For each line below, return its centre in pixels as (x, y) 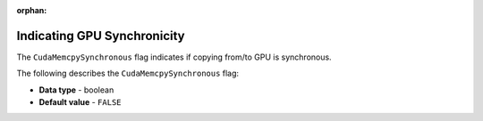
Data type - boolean (76, 90)
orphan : (32, 10)
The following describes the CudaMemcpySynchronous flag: (128, 73)
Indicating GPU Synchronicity (101, 36)
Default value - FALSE (80, 102)
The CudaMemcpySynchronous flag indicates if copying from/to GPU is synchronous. (174, 57)
